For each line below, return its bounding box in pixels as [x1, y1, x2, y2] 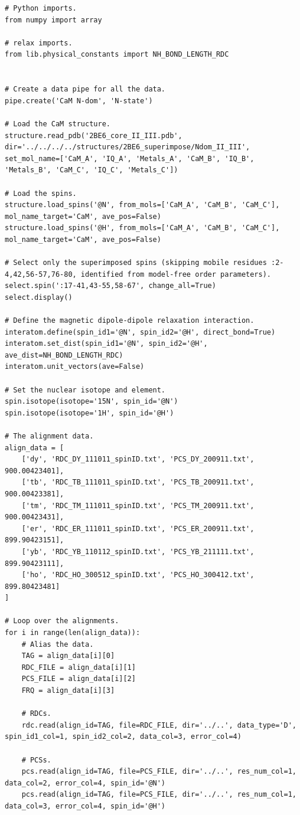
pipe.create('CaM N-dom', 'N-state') [5, 96, 153, 105]
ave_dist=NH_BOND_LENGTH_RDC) [5, 351, 123, 359]
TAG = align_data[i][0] [21, 652, 115, 660]
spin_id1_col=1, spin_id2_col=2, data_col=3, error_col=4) [5, 732, 242, 741]
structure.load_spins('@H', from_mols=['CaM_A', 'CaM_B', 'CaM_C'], [5, 224, 280, 233]
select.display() [5, 293, 73, 302]
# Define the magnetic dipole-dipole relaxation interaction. [5, 316, 255, 325]
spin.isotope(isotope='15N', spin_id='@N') [5, 397, 178, 406]
